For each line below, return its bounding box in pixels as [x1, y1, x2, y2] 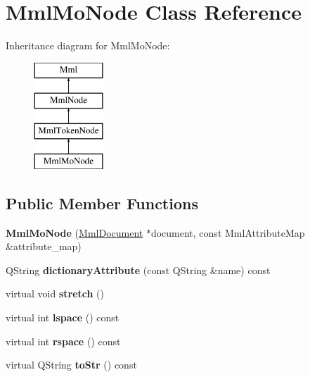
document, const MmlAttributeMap [150, 225, 305, 240]
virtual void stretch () [6, 286, 105, 301]
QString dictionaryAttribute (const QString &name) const [6, 262, 271, 277]
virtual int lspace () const [6, 310, 120, 325]
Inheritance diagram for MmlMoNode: [6, 38, 170, 53]
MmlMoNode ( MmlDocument [6, 225, 143, 240]
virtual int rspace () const [6, 333, 121, 348]
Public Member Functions [6, 192, 198, 214]
